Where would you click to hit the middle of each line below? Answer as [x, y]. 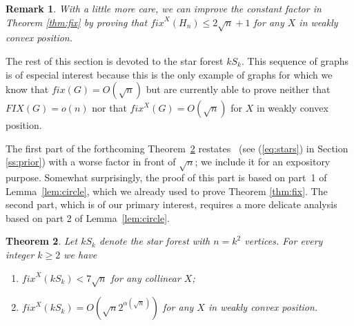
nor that [109, 108]
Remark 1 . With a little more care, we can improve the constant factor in [164, 8]
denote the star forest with [155, 241]
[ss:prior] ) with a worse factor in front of [91, 162]
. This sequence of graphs [295, 60]
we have [80, 255]
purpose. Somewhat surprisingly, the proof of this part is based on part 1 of [166, 177]
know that [27, 89]
